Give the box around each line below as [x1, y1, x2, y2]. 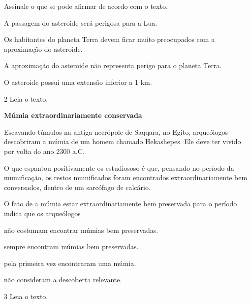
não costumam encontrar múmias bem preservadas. [4, 225, 158, 235]
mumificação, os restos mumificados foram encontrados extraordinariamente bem [4, 172, 248, 183]
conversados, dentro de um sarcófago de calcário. [4, 182, 151, 192]
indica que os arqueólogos [4, 208, 81, 218]
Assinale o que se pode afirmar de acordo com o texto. [4, 1, 168, 11]
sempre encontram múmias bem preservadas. [4, 241, 139, 252]
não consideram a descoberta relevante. [4, 274, 122, 285]
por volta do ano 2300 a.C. [4, 146, 85, 156]
